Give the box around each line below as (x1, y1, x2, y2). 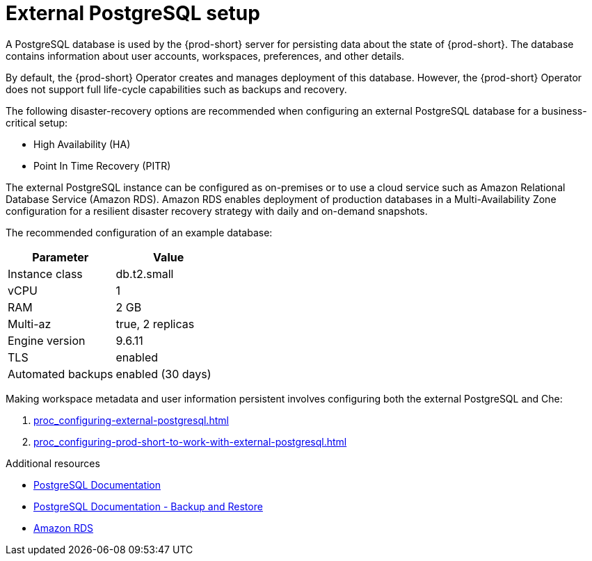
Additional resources (6, 457, 100, 469)
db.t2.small (115, 266, 174, 281)
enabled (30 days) (115, 366, 211, 381)
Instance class (8, 266, 83, 281)
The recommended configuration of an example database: (6, 226, 273, 238)
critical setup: (6, 116, 68, 129)
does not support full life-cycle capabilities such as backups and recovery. (6, 83, 347, 95)
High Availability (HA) (33, 138, 131, 150)
